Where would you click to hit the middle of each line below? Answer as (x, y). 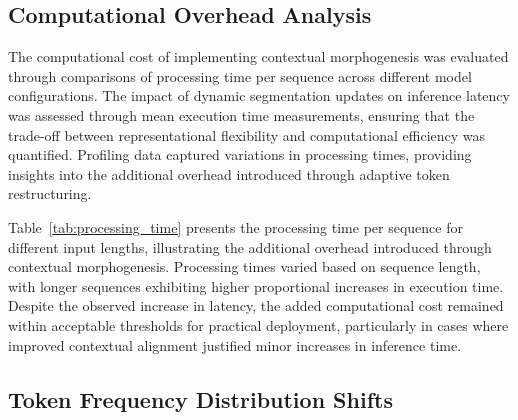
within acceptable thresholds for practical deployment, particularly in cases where (258, 324)
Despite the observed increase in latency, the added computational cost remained (256, 305)
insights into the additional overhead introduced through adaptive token (229, 173)
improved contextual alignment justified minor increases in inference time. (235, 344)
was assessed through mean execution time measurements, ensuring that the (241, 114)
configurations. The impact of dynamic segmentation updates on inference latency (259, 95)
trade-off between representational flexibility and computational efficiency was (247, 134)
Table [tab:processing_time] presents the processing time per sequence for (235, 226)
